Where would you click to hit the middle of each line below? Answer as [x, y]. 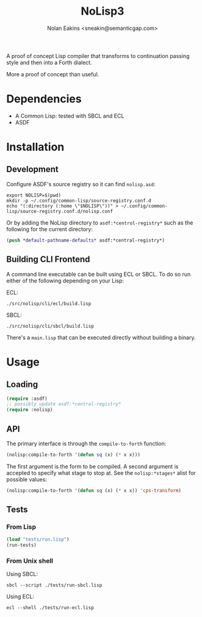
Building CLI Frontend [48, 260]
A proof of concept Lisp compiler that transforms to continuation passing [98, 56]
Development [33, 169]
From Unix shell [30, 561]
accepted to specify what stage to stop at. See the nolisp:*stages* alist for [101, 473]
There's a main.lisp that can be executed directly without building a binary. [101, 337]
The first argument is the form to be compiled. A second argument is [92, 466]
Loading [22, 385]
